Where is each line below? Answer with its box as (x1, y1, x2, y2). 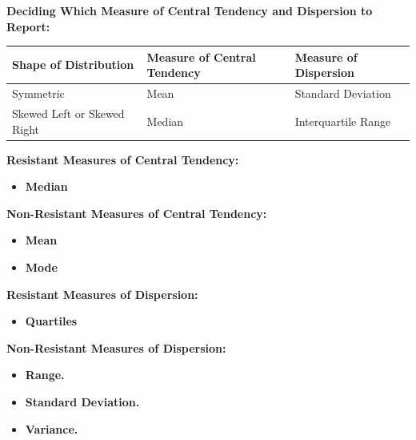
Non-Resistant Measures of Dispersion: (6, 339, 226, 356)
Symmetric (12, 85, 65, 102)
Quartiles (25, 313, 78, 329)
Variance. (25, 420, 78, 437)
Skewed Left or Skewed (12, 104, 125, 121)
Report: (6, 18, 50, 34)
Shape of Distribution (12, 56, 134, 73)
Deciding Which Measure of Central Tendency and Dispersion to (6, 2, 373, 18)
